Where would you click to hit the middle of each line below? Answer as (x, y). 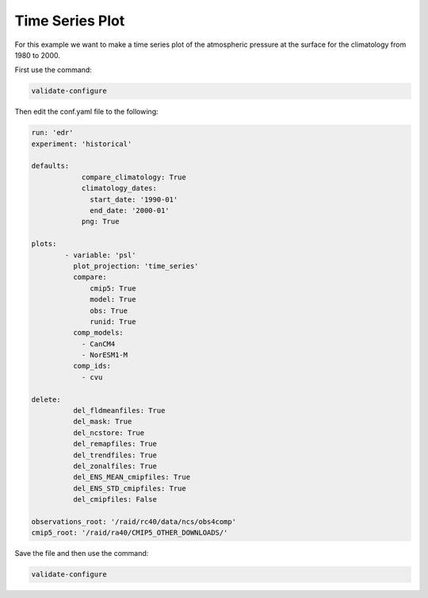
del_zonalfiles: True (115, 466)
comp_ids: (92, 366)
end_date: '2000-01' (130, 211)
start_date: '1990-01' (134, 199)
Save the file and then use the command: (82, 554)
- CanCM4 (98, 344)
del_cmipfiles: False (115, 500)
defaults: (50, 166)
